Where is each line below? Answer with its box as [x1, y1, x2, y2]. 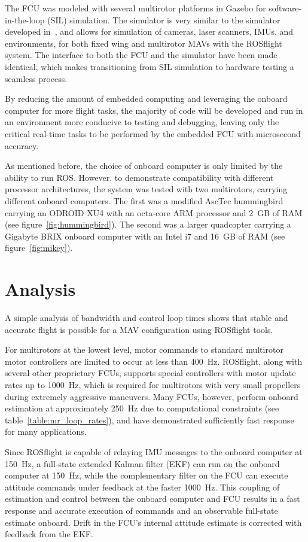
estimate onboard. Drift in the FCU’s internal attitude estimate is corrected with [5, 516, 302, 528]
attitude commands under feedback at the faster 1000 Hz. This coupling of [5, 480, 280, 493]
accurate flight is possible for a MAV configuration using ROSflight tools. [5, 323, 273, 335]
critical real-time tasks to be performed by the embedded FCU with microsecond [5, 127, 301, 140]
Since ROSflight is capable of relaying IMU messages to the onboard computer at [5, 445, 303, 458]
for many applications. [5, 425, 87, 438]
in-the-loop [5, 13, 45, 26]
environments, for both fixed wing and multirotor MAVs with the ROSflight [5, 37, 282, 49]
